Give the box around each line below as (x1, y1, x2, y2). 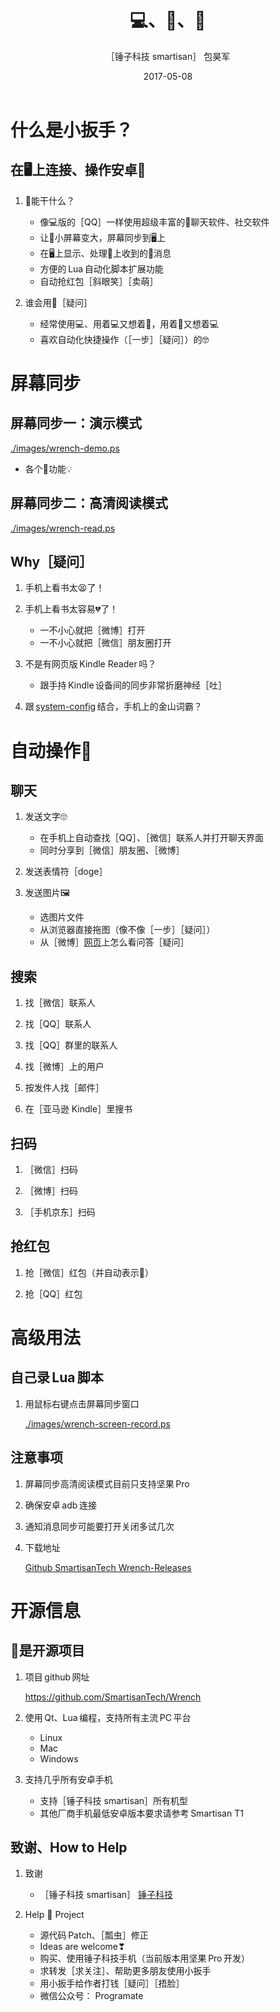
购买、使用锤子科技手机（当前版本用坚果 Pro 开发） (39, 1952, 251, 1965)
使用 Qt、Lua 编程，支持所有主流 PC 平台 (24, 1711, 192, 1723)
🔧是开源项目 (10, 1642, 85, 1660)
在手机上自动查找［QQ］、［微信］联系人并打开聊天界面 (39, 832, 265, 844)
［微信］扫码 (24, 1164, 78, 1175)
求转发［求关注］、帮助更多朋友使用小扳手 (39, 1965, 212, 1977)
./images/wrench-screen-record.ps (24, 1417, 171, 1430)
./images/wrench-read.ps (10, 522, 116, 534)
